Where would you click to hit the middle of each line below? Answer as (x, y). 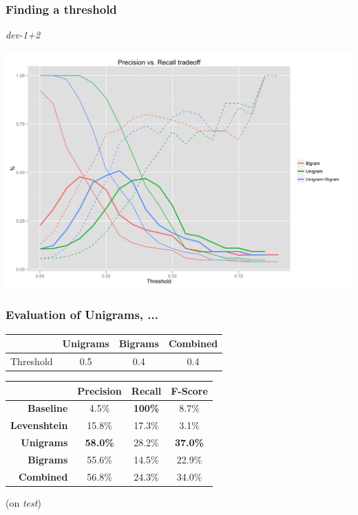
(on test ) (23, 502)
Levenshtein (39, 425)
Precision (99, 390)
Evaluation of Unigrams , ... (82, 315)
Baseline (48, 408)
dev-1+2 (23, 35)
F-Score (189, 390)
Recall (146, 390)
